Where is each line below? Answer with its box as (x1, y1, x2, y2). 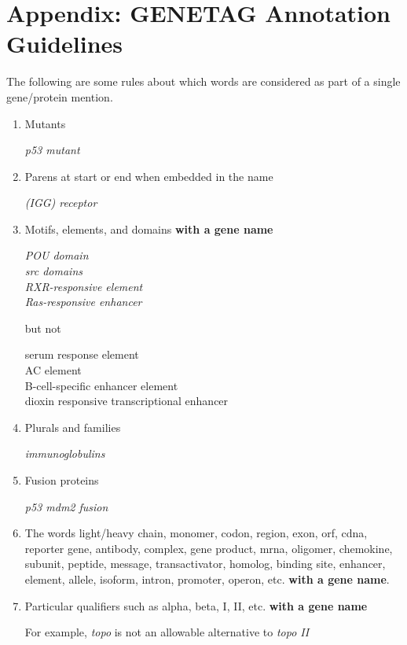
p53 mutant (24, 142, 80, 158)
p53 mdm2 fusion (24, 498, 108, 514)
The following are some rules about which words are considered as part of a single (6, 73, 401, 90)
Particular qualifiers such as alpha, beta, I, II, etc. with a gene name (24, 597, 368, 614)
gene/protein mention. (6, 88, 113, 105)
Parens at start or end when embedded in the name (24, 168, 273, 184)
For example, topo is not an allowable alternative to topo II (24, 624, 310, 640)
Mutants (24, 115, 66, 131)
